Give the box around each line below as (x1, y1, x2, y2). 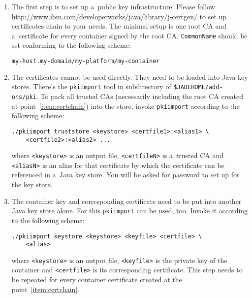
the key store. (11, 179, 53, 190)
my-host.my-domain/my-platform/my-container (11, 58, 160, 65)
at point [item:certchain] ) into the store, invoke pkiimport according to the (11, 100, 240, 111)
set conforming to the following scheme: (11, 40, 131, 50)
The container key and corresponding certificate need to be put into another (11, 196, 242, 206)
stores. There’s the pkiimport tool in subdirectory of (11, 81, 171, 92)
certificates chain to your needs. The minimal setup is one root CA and (11, 21, 227, 31)
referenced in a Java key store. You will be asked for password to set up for (11, 169, 240, 180)
